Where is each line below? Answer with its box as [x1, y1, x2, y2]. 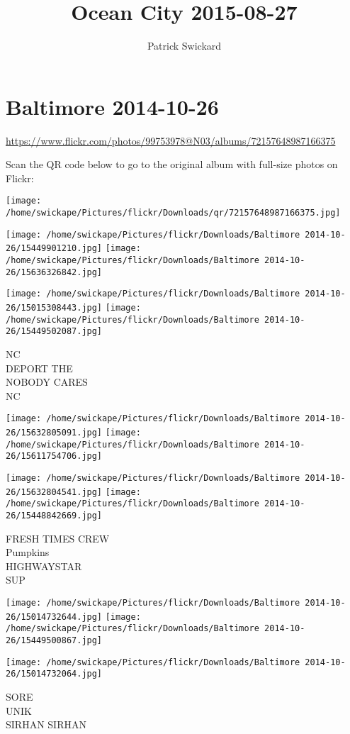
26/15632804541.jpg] [6, 486, 103, 497]
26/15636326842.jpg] [6, 267, 103, 277]
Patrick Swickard [147, 38, 222, 53]
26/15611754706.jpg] [6, 451, 103, 462]
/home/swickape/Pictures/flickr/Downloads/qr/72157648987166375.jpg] [6, 208, 341, 218]
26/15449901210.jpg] [6, 243, 103, 254]
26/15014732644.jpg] [6, 611, 103, 622]
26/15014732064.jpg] [6, 669, 103, 679]
